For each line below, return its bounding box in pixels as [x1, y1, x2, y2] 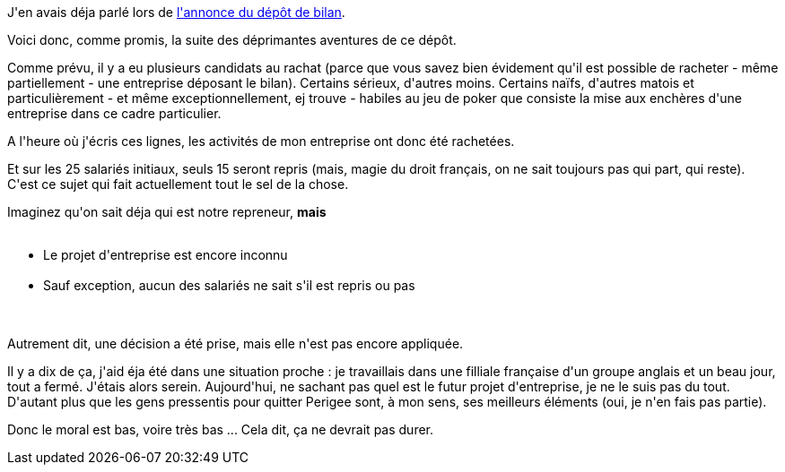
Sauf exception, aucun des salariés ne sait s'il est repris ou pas [43, 278, 415, 293]
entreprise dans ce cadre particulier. [7, 106, 222, 121]
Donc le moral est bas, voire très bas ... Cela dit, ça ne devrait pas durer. [7, 422, 434, 437]
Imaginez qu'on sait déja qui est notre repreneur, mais [7, 204, 327, 219]
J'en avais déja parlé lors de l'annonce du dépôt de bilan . [7, 4, 345, 20]
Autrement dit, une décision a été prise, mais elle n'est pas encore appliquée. [7, 336, 464, 351]
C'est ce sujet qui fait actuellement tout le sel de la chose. [7, 176, 349, 192]
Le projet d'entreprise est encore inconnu [43, 247, 288, 262]
